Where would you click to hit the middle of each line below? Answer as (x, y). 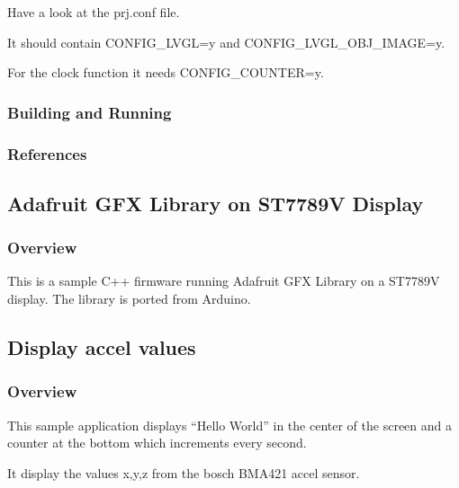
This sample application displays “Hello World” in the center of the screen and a (229, 425)
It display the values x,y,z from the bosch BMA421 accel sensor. (184, 472)
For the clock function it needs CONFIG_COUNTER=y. (166, 72)
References (47, 153)
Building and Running (90, 112)
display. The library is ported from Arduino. (129, 299)
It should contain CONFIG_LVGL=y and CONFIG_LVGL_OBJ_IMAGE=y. (226, 42)
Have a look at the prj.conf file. (94, 12)
